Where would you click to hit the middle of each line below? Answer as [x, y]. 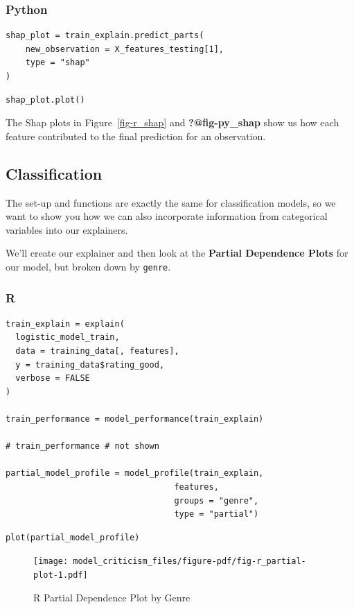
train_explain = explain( [65, 324]
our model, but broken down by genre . [88, 266]
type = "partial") [216, 514]
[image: [51, 561]
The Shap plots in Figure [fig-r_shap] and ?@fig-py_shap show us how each [172, 122]
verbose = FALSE [53, 378]
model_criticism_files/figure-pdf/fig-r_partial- [189, 561]
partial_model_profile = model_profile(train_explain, [135, 473]
